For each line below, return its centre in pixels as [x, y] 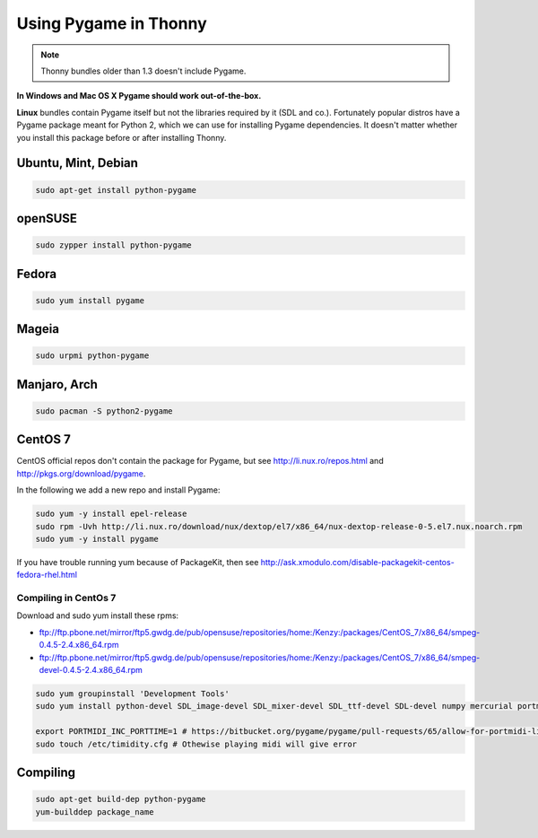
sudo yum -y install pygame [97, 539]
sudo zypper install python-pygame [113, 245]
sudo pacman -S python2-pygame [104, 411]
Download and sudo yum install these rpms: [98, 615]
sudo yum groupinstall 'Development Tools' [133, 694]
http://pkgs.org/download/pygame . [81, 473]
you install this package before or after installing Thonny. [121, 137]
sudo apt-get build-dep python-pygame [121, 799]
